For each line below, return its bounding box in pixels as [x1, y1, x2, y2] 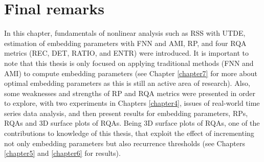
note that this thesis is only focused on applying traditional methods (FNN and [4, 57, 254, 68]
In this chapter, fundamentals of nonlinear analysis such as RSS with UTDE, [4, 28, 246, 38]
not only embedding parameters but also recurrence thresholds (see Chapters [4, 137, 245, 148]
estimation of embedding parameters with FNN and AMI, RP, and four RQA [4, 37, 247, 48]
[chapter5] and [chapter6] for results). [4, 148, 121, 158]
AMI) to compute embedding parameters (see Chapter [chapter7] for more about [4, 67, 258, 78]
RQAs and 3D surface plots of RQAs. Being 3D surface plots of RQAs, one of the [4, 118, 260, 128]
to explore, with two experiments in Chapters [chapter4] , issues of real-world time [4, 98, 260, 108]
